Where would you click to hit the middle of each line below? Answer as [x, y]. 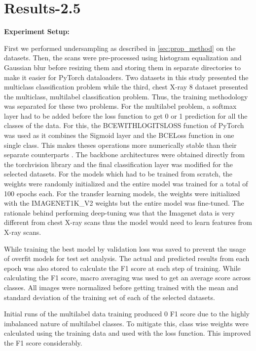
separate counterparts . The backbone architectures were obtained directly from [125, 154]
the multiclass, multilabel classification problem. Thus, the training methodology [126, 96]
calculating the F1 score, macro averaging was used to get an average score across [128, 278]
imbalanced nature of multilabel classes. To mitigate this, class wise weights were [127, 323]
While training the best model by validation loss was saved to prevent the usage [125, 248]
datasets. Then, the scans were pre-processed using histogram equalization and [123, 58]
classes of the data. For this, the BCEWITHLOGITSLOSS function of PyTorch [124, 125]
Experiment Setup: [37, 31]
